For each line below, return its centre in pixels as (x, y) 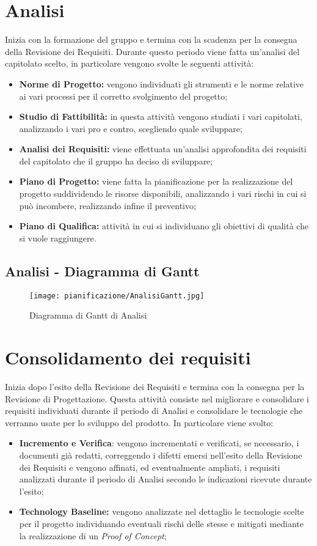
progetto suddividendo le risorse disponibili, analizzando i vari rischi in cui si (163, 194)
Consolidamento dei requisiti (128, 357)
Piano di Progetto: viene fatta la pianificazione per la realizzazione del (156, 181)
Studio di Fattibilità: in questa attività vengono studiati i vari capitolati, (161, 116)
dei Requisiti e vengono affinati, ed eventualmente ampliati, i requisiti (150, 467)
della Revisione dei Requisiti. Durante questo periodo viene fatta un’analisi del (152, 51)
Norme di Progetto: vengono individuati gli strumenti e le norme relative (162, 83)
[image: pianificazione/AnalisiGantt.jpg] (117, 296)
